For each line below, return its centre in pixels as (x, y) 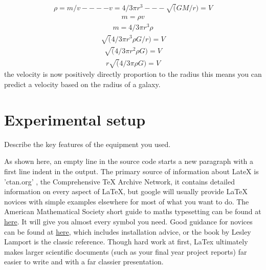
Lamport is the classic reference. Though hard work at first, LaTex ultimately (126, 242)
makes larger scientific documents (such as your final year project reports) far (126, 251)
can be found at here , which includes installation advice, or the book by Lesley (128, 231)
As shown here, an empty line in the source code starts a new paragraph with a (129, 161)
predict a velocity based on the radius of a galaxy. (82, 84)
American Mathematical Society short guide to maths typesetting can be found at (133, 211)
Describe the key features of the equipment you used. (87, 144)
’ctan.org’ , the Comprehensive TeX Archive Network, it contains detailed (120, 181)
